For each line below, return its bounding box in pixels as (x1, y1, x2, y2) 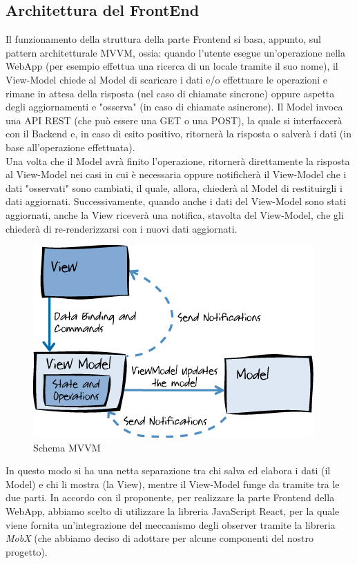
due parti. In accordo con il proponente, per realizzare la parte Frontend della (6, 490, 335, 505)
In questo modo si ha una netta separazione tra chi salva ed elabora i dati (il (6, 463, 331, 478)
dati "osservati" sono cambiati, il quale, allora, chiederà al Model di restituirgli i (6, 180, 342, 195)
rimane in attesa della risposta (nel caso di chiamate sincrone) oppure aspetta (6, 86, 335, 100)
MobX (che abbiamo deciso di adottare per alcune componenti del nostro (6, 531, 313, 545)
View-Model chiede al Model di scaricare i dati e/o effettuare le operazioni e (6, 72, 328, 86)
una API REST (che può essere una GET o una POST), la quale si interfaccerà (6, 113, 342, 127)
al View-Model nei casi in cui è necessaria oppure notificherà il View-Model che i (6, 167, 347, 182)
